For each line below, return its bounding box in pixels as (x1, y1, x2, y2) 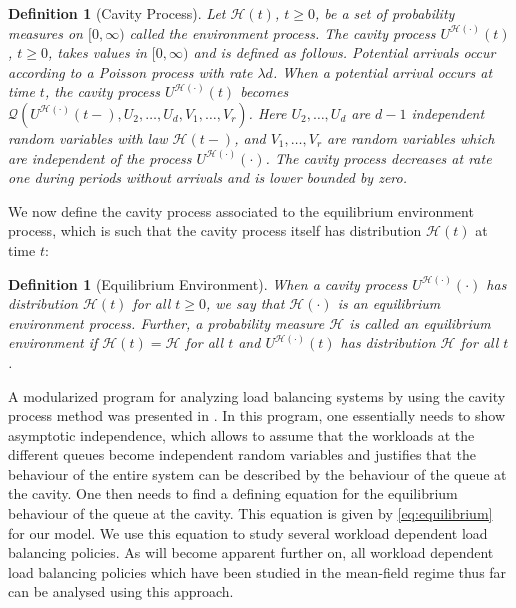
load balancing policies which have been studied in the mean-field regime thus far (8, 561, 507, 582)
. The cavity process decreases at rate (265, 147, 492, 168)
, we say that (205, 293, 285, 314)
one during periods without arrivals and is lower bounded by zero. (8, 167, 407, 188)
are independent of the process (8, 147, 192, 168)
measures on (8, 22, 83, 43)
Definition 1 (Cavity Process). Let (8, 3, 226, 23)
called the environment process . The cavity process (129, 22, 436, 43)
